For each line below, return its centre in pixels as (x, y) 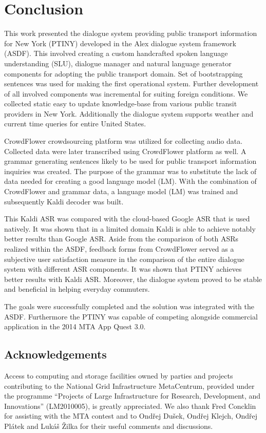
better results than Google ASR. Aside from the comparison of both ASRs (121, 239)
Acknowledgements (55, 354)
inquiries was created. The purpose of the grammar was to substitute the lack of (130, 171)
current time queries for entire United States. (75, 124)
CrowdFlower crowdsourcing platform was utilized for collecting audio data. (123, 141)
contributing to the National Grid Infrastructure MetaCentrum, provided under (129, 385)
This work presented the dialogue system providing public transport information (131, 33)
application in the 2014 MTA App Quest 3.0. (75, 326)
